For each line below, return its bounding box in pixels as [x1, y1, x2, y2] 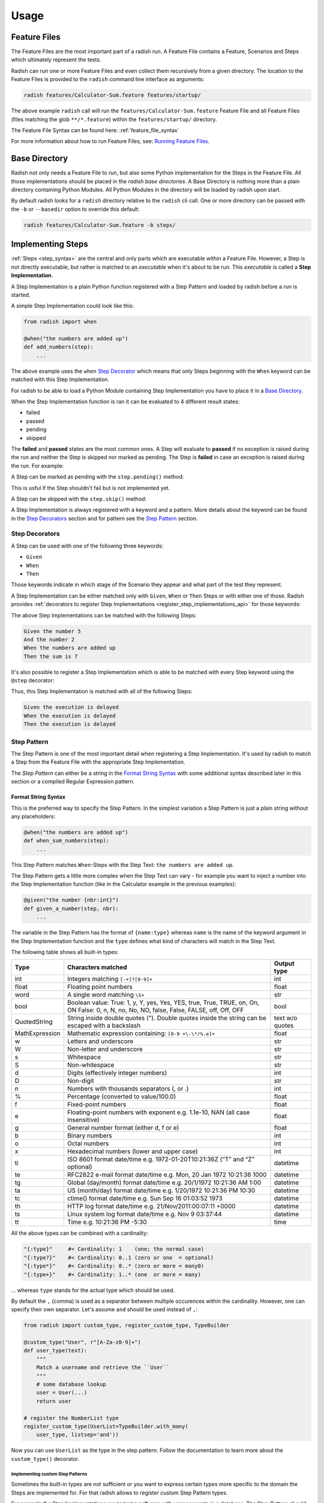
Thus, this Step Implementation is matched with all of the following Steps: [11, 688, 193, 695]
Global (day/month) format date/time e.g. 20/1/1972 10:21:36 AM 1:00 [67, 1178, 262, 1187]
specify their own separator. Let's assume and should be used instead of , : [11, 1306, 198, 1313]
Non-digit [67, 1077, 94, 1085]
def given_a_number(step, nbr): [23, 905, 119, 912]
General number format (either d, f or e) [67, 1124, 179, 1132]
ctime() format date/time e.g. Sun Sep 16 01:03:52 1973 [67, 1194, 223, 1202]
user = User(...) [36, 1389, 88, 1396]
